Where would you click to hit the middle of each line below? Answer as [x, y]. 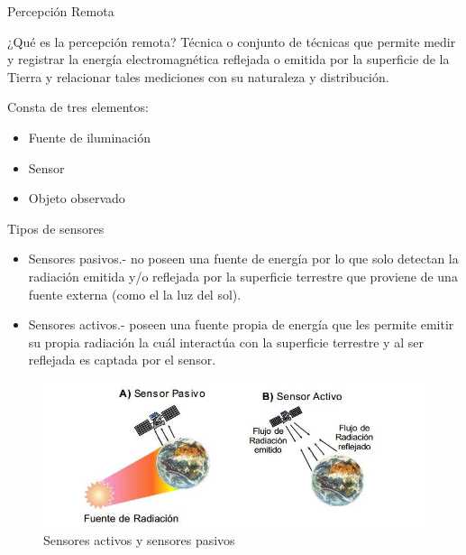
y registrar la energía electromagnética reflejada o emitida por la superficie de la [228, 59]
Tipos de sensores [56, 228]
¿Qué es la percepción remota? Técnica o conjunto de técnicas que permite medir [232, 41]
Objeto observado [77, 198]
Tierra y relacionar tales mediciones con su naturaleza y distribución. [198, 76]
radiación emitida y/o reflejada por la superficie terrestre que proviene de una [243, 276]
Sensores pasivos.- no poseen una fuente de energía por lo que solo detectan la [243, 259]
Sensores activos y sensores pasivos [139, 539]
